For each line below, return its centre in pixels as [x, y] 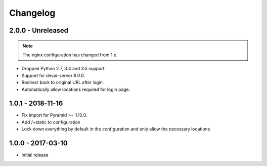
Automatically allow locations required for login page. [76, 89]
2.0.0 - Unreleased [39, 30]
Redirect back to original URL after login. [63, 83]
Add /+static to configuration [51, 122]
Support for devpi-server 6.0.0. [53, 75]
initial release [35, 155]
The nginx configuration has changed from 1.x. [70, 55]
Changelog [32, 13]
